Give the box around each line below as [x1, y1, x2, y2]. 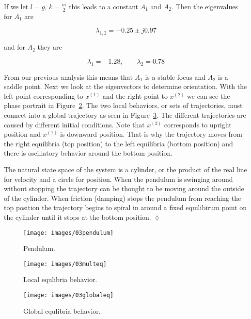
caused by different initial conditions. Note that [4, 119, 145, 129]
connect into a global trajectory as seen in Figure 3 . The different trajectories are [4, 109, 246, 120]
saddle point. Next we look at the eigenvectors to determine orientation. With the [4, 81, 247, 91]
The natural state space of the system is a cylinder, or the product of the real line [4, 164, 247, 174]
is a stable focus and [145, 71, 206, 82]
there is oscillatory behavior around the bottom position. [4, 148, 173, 158]
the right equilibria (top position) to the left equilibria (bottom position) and [4, 138, 233, 148]
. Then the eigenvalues [172, 1, 238, 11]
